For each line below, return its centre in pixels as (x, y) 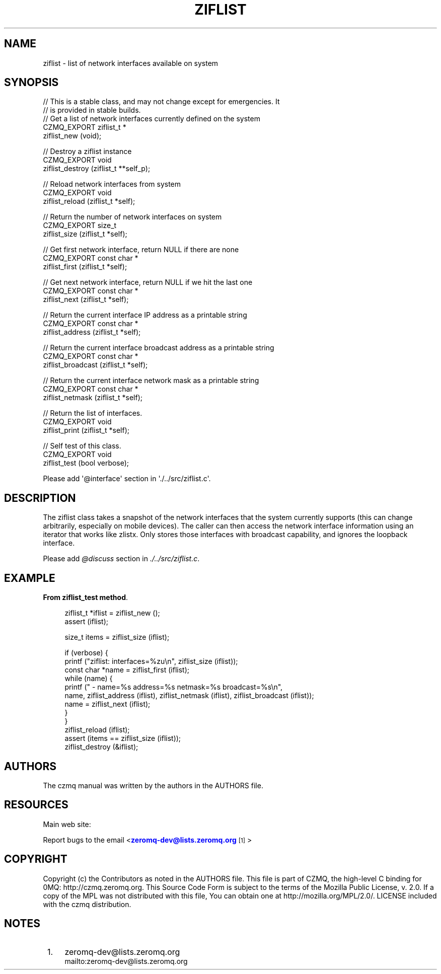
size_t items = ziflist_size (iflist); (117, 637)
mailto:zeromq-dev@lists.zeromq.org (126, 961)
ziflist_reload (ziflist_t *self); (89, 201)
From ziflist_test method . (86, 597)
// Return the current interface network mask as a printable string (151, 381)
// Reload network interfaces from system (112, 184)
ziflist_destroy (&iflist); (101, 747)
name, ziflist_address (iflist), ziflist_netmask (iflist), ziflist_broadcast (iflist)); (189, 696)
